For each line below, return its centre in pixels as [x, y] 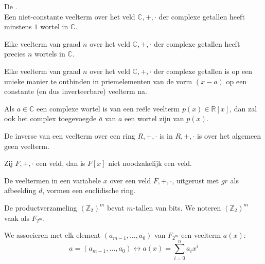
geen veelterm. [27, 146]
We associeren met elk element [52, 235]
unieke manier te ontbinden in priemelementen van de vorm [98, 81]
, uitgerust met [196, 180]
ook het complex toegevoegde [50, 118]
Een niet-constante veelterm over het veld [70, 16]
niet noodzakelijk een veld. [150, 163]
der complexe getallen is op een [203, 71]
